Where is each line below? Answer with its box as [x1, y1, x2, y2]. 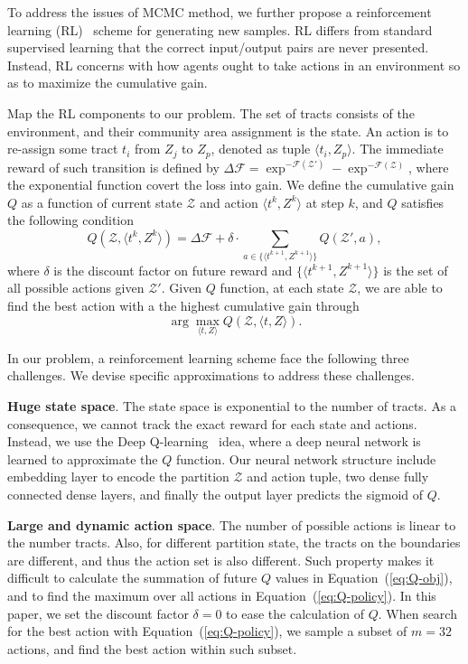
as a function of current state [21, 192, 183, 211]
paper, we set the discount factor [7, 603, 189, 622]
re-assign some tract [7, 139, 118, 158]
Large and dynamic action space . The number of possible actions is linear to [7, 515, 456, 534]
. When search [378, 603, 457, 622]
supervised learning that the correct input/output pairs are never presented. [7, 38, 429, 57]
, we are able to [357, 278, 443, 297]
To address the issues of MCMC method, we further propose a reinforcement [7, 3, 432, 21]
